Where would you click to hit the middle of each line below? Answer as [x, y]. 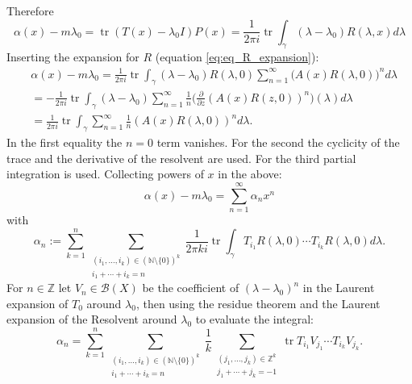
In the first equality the [65, 142]
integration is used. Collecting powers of [105, 174]
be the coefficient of [191, 288]
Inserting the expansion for [73, 57]
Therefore [30, 10]
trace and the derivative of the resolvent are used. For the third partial [181, 158]
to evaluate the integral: [255, 319]
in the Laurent [339, 288]
